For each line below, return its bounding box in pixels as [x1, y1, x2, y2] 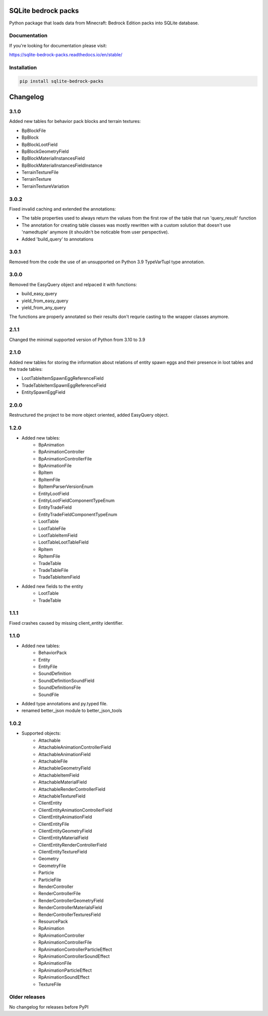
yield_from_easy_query [21, 298, 69, 304]
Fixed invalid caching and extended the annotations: [9, 206, 116, 212]
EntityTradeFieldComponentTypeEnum [38, 511, 118, 517]
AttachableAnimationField [38, 751, 91, 757]
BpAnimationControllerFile [38, 455, 92, 461]
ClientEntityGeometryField [38, 828, 92, 834]
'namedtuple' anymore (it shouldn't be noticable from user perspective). [21, 229, 169, 235]
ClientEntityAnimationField [38, 814, 92, 820]
